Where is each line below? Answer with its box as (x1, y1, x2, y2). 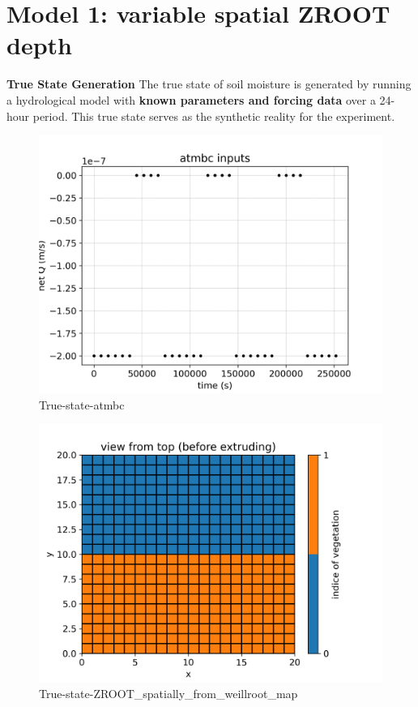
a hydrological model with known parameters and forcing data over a (6, 91, 376, 108)
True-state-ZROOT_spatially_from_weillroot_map (39, 684, 298, 701)
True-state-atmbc (39, 396, 125, 413)
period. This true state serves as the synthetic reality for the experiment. (32, 107, 395, 124)
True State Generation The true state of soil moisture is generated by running (6, 75, 412, 92)
